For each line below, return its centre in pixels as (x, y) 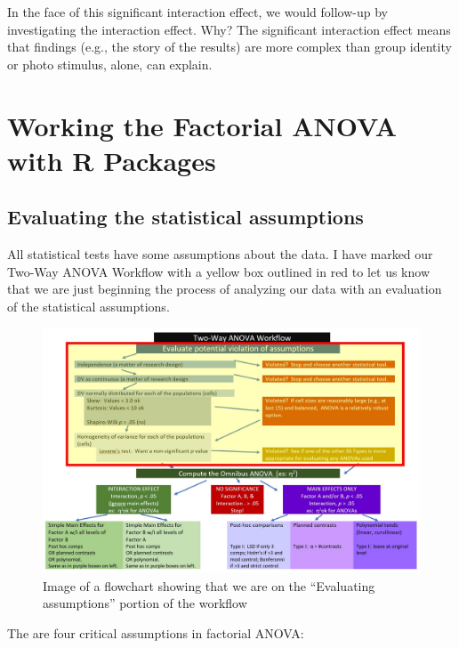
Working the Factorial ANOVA (202, 125)
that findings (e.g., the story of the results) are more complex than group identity (229, 47)
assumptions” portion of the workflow (145, 603)
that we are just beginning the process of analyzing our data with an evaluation (225, 289)
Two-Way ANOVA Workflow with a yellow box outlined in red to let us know (218, 271)
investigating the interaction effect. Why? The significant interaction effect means (229, 29)
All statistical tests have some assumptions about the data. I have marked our (220, 254)
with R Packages (112, 160)
